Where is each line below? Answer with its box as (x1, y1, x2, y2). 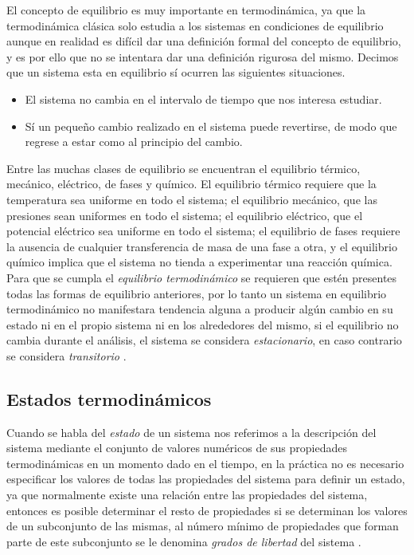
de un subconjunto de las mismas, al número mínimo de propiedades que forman (6, 518, 399, 534)
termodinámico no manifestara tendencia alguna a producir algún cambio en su (6, 301, 393, 317)
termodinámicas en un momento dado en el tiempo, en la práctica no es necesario (6, 455, 404, 471)
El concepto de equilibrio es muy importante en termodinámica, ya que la (6, 2, 366, 18)
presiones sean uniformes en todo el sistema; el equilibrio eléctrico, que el (6, 207, 363, 223)
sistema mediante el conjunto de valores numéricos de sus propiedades (6, 439, 347, 456)
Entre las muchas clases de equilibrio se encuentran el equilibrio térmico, (6, 159, 361, 176)
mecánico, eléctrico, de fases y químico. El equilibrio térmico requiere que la (6, 175, 377, 192)
